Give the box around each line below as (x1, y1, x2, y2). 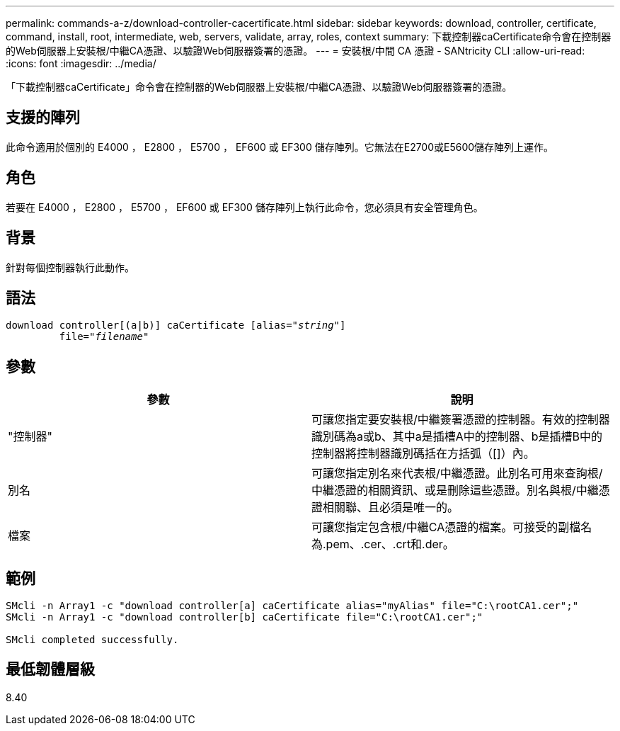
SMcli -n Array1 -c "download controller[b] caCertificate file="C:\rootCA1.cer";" (6, 611, 483, 623)
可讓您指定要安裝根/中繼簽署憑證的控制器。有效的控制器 (311, 412, 610, 427)
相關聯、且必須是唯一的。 (323, 500, 459, 515)
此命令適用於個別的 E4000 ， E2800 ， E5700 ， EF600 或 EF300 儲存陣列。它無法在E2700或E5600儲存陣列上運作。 (6, 140, 554, 153)
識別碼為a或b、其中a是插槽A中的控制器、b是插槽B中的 (311, 429, 603, 444)
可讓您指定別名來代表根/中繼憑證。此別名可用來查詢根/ (311, 466, 603, 481)
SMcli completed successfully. (6, 634, 179, 646)
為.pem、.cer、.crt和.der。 (311, 537, 454, 552)
